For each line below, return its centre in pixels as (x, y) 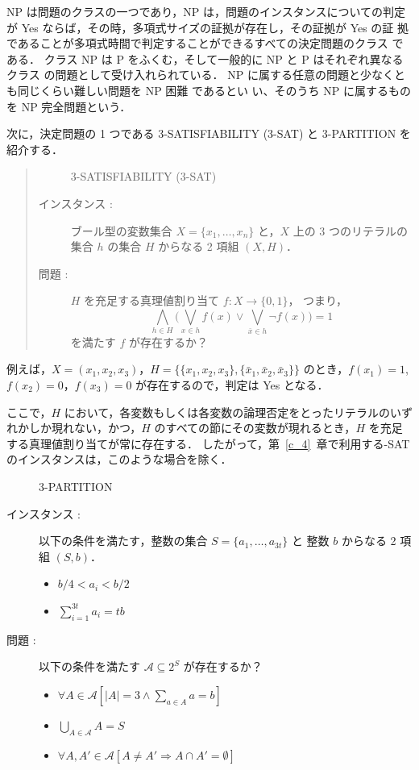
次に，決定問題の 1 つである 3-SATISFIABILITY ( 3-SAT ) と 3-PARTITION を (209, 133)
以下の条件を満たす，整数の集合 (123, 541)
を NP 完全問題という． (69, 106)
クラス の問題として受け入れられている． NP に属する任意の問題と (183, 75)
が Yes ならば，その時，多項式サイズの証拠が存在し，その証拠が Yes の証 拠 (208, 27)
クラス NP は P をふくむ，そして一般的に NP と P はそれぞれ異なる (224, 58)
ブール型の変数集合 (121, 230)
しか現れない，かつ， (85, 428)
